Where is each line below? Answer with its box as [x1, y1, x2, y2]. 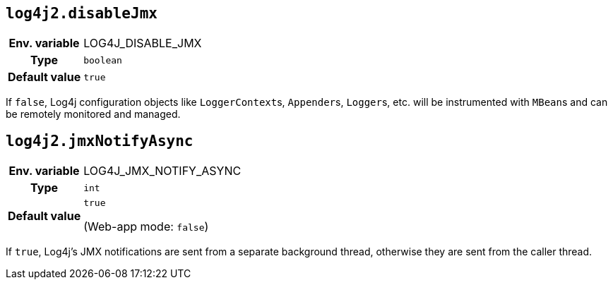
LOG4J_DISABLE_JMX [83, 36, 202, 51]
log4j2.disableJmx [6, 5, 157, 22]
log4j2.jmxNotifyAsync [6, 132, 194, 150]
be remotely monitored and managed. [6, 108, 181, 121]
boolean [83, 54, 122, 66]
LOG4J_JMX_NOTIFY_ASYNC [83, 164, 242, 178]
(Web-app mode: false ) [83, 219, 209, 234]
